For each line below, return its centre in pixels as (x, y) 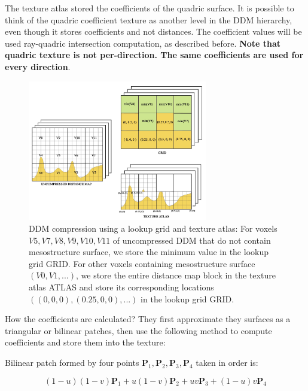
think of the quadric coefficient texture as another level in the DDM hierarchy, (149, 19)
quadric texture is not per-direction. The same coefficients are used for (154, 55)
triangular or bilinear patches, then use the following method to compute (138, 330)
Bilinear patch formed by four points (72, 362)
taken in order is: (227, 362)
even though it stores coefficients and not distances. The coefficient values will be (153, 31)
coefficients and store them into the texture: (85, 342)
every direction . (38, 66)
